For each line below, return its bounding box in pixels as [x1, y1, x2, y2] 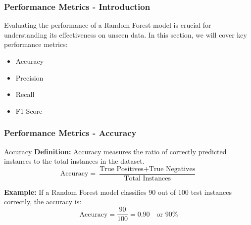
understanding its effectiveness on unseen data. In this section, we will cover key [4, 29, 247, 40]
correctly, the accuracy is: [4, 196, 82, 207]
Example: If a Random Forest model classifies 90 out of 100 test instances [4, 186, 232, 197]
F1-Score [15, 105, 43, 116]
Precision [15, 72, 44, 83]
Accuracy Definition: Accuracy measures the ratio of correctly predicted [4, 146, 227, 156]
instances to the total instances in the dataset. [4, 156, 145, 166]
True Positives [100, 165, 144, 173]
